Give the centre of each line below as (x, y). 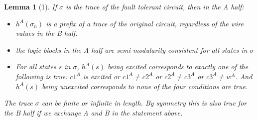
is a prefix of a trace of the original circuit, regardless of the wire (145, 23)
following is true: (42, 76)
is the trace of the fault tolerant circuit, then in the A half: (155, 6)
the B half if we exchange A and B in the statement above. (93, 112)
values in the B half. (47, 33)
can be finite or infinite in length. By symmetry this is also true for (144, 103)
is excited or (101, 76)
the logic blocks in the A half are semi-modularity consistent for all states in (131, 50)
